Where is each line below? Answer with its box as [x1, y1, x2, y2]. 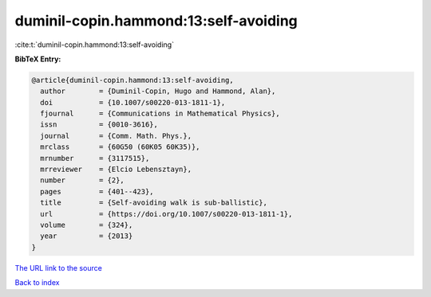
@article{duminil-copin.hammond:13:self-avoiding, [31, 76, 235, 84]
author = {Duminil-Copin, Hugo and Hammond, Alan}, [40, 87, 276, 96]
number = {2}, [40, 176, 125, 185]
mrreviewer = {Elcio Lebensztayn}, [40, 165, 192, 174]
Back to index [14, 278, 60, 287]
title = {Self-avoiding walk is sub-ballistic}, [40, 198, 267, 207]
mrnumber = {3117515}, [40, 154, 150, 162]
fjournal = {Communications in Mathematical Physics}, [40, 109, 280, 119]
